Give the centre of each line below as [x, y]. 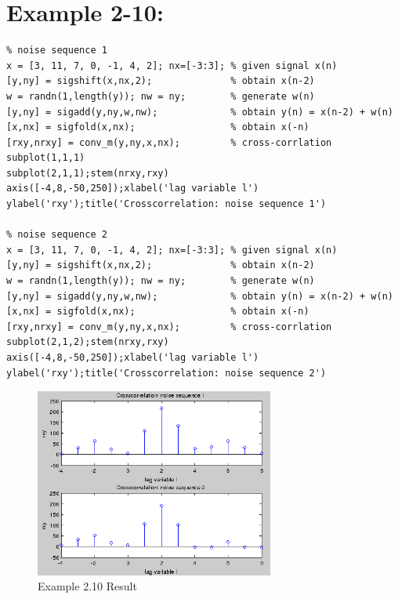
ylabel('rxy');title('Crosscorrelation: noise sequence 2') [166, 373]
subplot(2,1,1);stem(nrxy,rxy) [88, 173]
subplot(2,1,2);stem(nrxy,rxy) [88, 342]
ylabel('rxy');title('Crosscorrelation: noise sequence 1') [166, 204]
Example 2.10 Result [87, 586]
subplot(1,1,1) [46, 158]
